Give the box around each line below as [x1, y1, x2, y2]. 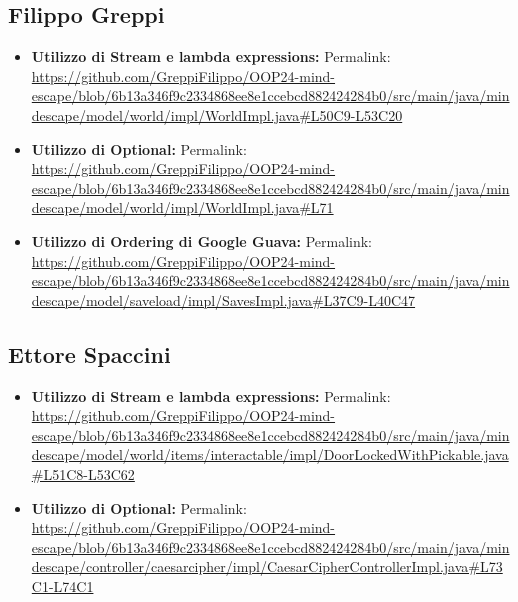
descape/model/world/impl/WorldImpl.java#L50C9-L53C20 [31, 104, 403, 125]
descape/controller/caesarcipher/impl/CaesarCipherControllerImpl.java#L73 [31, 556, 503, 577]
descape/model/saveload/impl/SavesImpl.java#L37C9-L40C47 [31, 289, 416, 310]
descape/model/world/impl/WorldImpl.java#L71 [31, 197, 334, 218]
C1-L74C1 [31, 575, 94, 596]
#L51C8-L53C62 [31, 463, 135, 484]
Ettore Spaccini [8, 338, 171, 369]
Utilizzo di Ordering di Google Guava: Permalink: [31, 230, 372, 251]
